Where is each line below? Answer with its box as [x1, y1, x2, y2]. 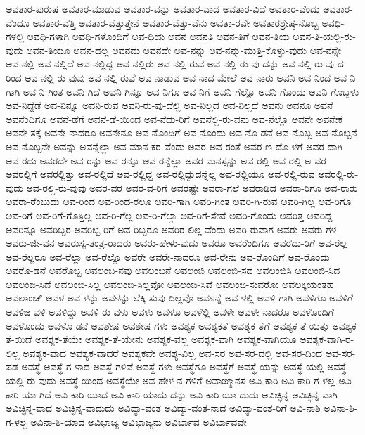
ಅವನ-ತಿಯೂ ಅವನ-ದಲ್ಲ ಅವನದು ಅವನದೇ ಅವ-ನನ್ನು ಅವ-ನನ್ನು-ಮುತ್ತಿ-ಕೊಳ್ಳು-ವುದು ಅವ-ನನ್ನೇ [26, 42, 342, 57]
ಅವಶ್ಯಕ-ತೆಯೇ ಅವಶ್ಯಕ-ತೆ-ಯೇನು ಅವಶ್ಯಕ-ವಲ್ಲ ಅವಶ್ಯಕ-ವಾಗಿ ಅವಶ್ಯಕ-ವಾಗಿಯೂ [34, 332, 297, 346]
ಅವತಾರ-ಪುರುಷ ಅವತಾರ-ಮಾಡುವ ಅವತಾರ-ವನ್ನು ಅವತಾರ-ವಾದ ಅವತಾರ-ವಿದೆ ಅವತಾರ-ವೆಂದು [6, 1, 320, 15]
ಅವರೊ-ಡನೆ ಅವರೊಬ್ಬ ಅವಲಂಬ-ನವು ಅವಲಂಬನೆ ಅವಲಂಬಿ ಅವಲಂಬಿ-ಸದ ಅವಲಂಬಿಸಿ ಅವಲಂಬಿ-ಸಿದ [6, 263, 340, 278]
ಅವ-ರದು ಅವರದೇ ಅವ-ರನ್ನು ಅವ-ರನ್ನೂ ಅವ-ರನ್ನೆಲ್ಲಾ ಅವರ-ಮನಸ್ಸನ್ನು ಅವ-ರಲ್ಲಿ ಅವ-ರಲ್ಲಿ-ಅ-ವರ [6, 152, 326, 167]
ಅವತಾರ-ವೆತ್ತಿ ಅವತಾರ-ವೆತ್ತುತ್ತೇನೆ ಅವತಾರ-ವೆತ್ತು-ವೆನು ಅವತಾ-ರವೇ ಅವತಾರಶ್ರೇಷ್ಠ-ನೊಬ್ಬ [32, 15, 319, 30]
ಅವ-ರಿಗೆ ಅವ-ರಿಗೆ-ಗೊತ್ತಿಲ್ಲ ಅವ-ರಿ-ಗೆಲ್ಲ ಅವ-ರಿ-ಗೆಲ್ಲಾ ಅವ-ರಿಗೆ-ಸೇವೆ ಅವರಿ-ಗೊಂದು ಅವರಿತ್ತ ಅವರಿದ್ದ [6, 207, 333, 222]
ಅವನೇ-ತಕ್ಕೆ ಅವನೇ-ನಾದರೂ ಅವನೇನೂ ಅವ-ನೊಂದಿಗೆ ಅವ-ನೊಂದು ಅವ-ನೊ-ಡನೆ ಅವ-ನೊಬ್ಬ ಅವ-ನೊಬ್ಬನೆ [6, 125, 357, 140]
